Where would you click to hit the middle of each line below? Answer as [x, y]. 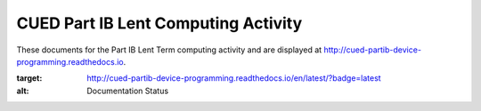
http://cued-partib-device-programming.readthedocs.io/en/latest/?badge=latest [234, 78]
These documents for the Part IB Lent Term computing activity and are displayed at [169, 50]
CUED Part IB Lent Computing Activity [159, 23]
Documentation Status [128, 91]
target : [29, 78]
